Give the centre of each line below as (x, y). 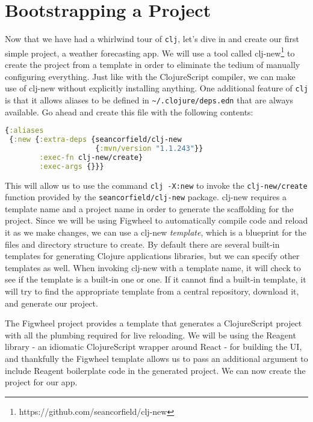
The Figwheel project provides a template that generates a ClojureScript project (153, 323)
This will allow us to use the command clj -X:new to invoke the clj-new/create (156, 185)
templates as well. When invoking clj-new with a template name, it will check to (153, 267)
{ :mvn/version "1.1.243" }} (149, 148)
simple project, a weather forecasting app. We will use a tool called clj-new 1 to (150, 52)
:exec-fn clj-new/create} (91, 157)
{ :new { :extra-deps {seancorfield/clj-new (95, 139)
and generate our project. (51, 303)
